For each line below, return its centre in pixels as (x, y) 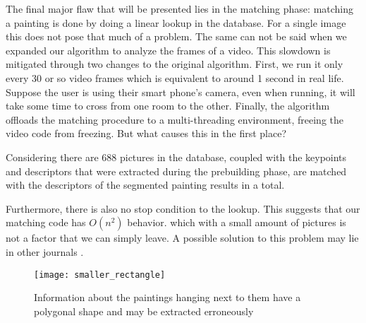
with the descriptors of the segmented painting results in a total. (145, 185)
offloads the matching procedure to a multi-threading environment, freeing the (175, 119)
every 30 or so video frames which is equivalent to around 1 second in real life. (175, 77)
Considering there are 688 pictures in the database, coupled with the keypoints (176, 157)
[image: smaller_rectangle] (100, 275)
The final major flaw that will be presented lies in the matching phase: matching (180, 8)
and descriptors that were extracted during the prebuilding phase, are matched (176, 171)
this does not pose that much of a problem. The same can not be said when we (176, 36)
